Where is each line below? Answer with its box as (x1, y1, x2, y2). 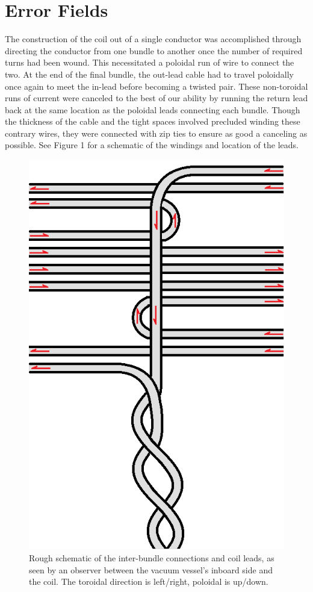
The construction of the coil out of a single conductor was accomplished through (5, 33, 302, 45)
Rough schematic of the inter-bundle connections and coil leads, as (29, 551, 274, 564)
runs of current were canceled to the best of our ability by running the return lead (5, 92, 308, 104)
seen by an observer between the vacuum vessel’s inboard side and (29, 563, 273, 576)
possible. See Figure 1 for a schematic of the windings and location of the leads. (5, 139, 299, 151)
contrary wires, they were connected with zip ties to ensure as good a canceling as (5, 126, 308, 139)
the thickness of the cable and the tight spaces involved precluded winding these (5, 115, 300, 128)
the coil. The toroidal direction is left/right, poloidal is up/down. (29, 575, 268, 588)
